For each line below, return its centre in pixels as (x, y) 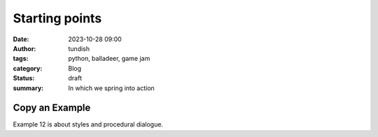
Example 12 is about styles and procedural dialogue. (88, 124)
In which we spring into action (112, 88)
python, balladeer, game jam (109, 59)
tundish (79, 48)
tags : (21, 59)
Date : (21, 39)
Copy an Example (52, 108)
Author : (24, 48)
